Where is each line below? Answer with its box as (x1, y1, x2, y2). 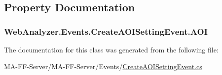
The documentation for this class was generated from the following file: (4, 45, 219, 54)
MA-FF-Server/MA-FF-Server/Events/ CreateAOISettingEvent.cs (4, 61, 202, 71)
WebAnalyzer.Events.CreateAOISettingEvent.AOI (4, 25, 208, 37)
